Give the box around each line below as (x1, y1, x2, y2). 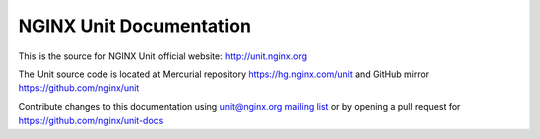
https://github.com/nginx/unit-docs (18, 115, 164, 127)
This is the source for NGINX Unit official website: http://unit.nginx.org (18, 50, 308, 62)
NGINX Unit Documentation (18, 15, 252, 37)
